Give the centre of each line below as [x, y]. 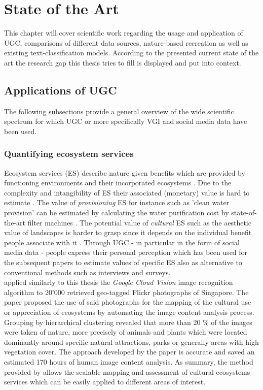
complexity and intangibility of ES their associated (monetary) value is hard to [127, 192]
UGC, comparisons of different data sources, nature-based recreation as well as [126, 42]
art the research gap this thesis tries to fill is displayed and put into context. [123, 62]
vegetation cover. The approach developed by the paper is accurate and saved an [129, 352]
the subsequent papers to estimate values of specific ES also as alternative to [123, 262]
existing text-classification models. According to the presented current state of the [131, 53]
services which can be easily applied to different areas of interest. [105, 382]
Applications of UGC [61, 90]
